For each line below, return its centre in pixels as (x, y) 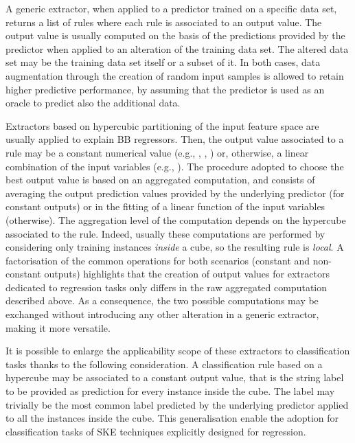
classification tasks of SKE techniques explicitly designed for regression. (156, 431)
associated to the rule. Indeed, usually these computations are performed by (165, 233)
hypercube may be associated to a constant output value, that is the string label (175, 377)
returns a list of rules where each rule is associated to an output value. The (164, 22)
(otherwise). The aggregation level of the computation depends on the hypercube (176, 219)
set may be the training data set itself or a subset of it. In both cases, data (163, 62)
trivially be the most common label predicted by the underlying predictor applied (177, 404)
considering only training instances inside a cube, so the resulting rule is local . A (175, 247)
